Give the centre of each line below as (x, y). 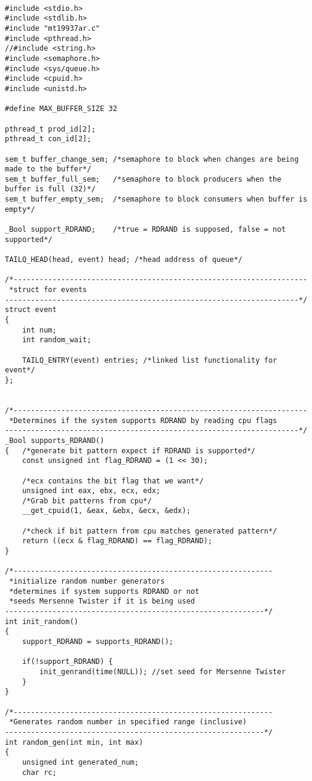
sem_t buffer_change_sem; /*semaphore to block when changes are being (152, 159)
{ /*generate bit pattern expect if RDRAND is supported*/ (130, 451)
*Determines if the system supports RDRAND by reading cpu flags (143, 420)
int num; (39, 330)
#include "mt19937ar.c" (53, 28)
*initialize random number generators (87, 582)
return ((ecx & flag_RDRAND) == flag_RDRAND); (117, 541)
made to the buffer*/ (48, 169)
